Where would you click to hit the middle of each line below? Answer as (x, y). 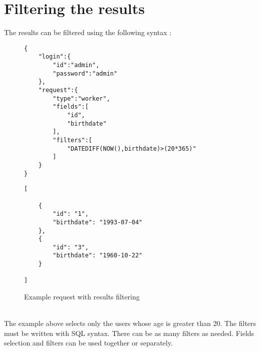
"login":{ (55, 57)
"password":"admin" (85, 73)
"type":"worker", (81, 98)
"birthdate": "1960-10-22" (98, 256)
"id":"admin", (76, 65)
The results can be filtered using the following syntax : (88, 32)
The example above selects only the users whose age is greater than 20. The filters (130, 323)
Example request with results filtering (82, 297)
